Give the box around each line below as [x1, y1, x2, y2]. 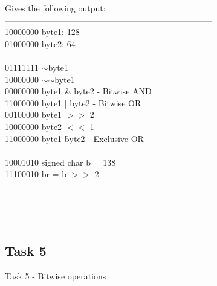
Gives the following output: [5, 2, 106, 14]
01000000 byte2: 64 [5, 37, 76, 50]
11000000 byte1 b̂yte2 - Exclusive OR [5, 132, 144, 145]
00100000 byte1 [5, 108, 62, 121]
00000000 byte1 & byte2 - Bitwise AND [5, 85, 152, 97]
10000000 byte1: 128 [5, 25, 80, 38]
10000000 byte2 [5, 120, 62, 132]
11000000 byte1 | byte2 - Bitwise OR [5, 96, 141, 109]
